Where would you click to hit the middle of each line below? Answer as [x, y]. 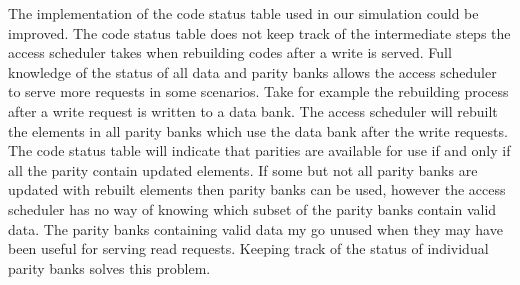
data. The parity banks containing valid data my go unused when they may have [255, 228]
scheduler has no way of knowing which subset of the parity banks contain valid [252, 208]
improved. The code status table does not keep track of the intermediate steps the [259, 32]
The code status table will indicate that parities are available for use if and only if [259, 150]
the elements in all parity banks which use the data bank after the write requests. [258, 130]
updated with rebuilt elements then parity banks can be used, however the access [257, 189]
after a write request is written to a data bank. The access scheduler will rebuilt [253, 110]
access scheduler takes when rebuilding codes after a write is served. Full [230, 52]
